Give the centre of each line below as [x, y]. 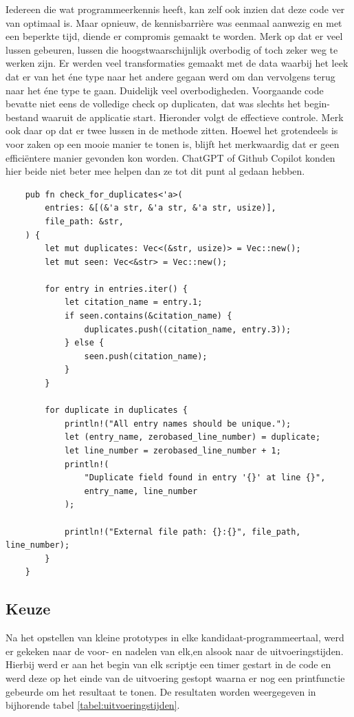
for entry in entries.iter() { [116, 289]
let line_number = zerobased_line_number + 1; [173, 451]
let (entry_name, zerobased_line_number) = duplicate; [192, 437]
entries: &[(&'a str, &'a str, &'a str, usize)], [161, 208]
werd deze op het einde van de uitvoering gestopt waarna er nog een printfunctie [175, 677]
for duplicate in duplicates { [116, 410]
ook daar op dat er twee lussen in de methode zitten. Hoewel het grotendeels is [172, 130]
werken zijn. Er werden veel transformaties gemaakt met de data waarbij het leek [177, 63]
